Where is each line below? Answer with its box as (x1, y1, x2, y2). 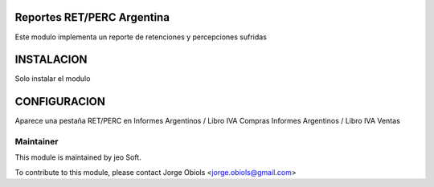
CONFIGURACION (14, 95, 106, 108)
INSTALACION (14, 53, 88, 67)
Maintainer (14, 136, 59, 148)
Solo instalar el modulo (14, 74, 91, 83)
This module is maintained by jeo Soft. (14, 152, 142, 162)
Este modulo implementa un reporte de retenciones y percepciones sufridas (14, 32, 267, 42)
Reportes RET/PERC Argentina (14, 10, 170, 24)
